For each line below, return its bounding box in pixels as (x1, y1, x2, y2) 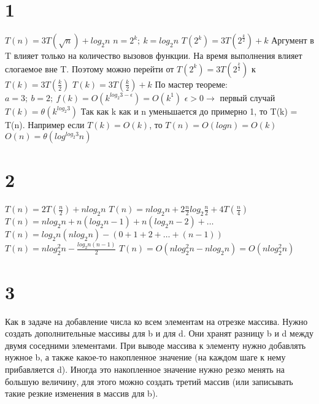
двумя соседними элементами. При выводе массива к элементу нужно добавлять (5, 338, 306, 351)
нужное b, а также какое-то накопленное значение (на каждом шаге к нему (5, 351, 286, 364)
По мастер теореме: (155, 77, 228, 90)
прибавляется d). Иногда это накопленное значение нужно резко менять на (5, 362, 285, 375)
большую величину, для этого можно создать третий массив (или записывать (5, 375, 293, 387)
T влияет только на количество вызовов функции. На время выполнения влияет (5, 49, 302, 62)
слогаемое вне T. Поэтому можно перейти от (5, 62, 174, 75)
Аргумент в (271, 34, 314, 47)
